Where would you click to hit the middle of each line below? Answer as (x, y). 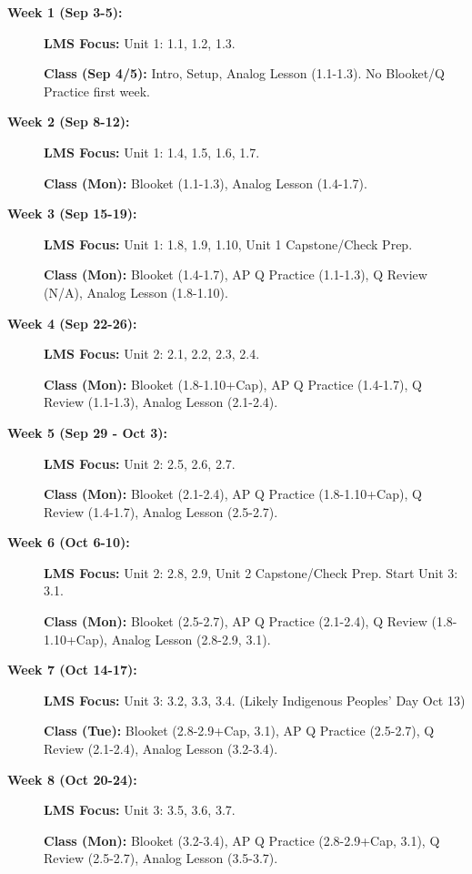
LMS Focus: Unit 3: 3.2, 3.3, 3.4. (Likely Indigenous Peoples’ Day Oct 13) (255, 700)
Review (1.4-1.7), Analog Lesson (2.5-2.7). (161, 511)
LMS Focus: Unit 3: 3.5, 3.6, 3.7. (140, 810)
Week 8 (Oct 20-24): (72, 779)
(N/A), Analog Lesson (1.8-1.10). (136, 292)
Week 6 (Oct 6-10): (69, 542)
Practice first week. (97, 91)
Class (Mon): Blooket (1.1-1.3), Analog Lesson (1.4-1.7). (206, 183)
